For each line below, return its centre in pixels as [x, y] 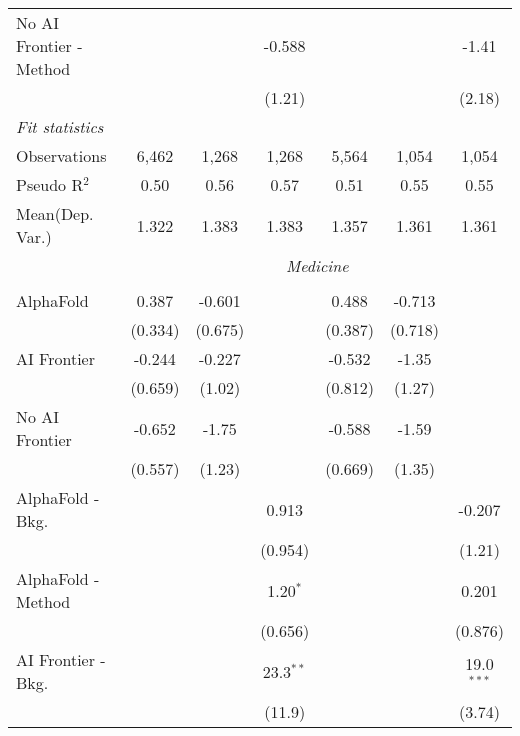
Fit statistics [60, 126]
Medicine [317, 265]
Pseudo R [50, 184]
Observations [61, 155]
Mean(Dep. [55, 213]
